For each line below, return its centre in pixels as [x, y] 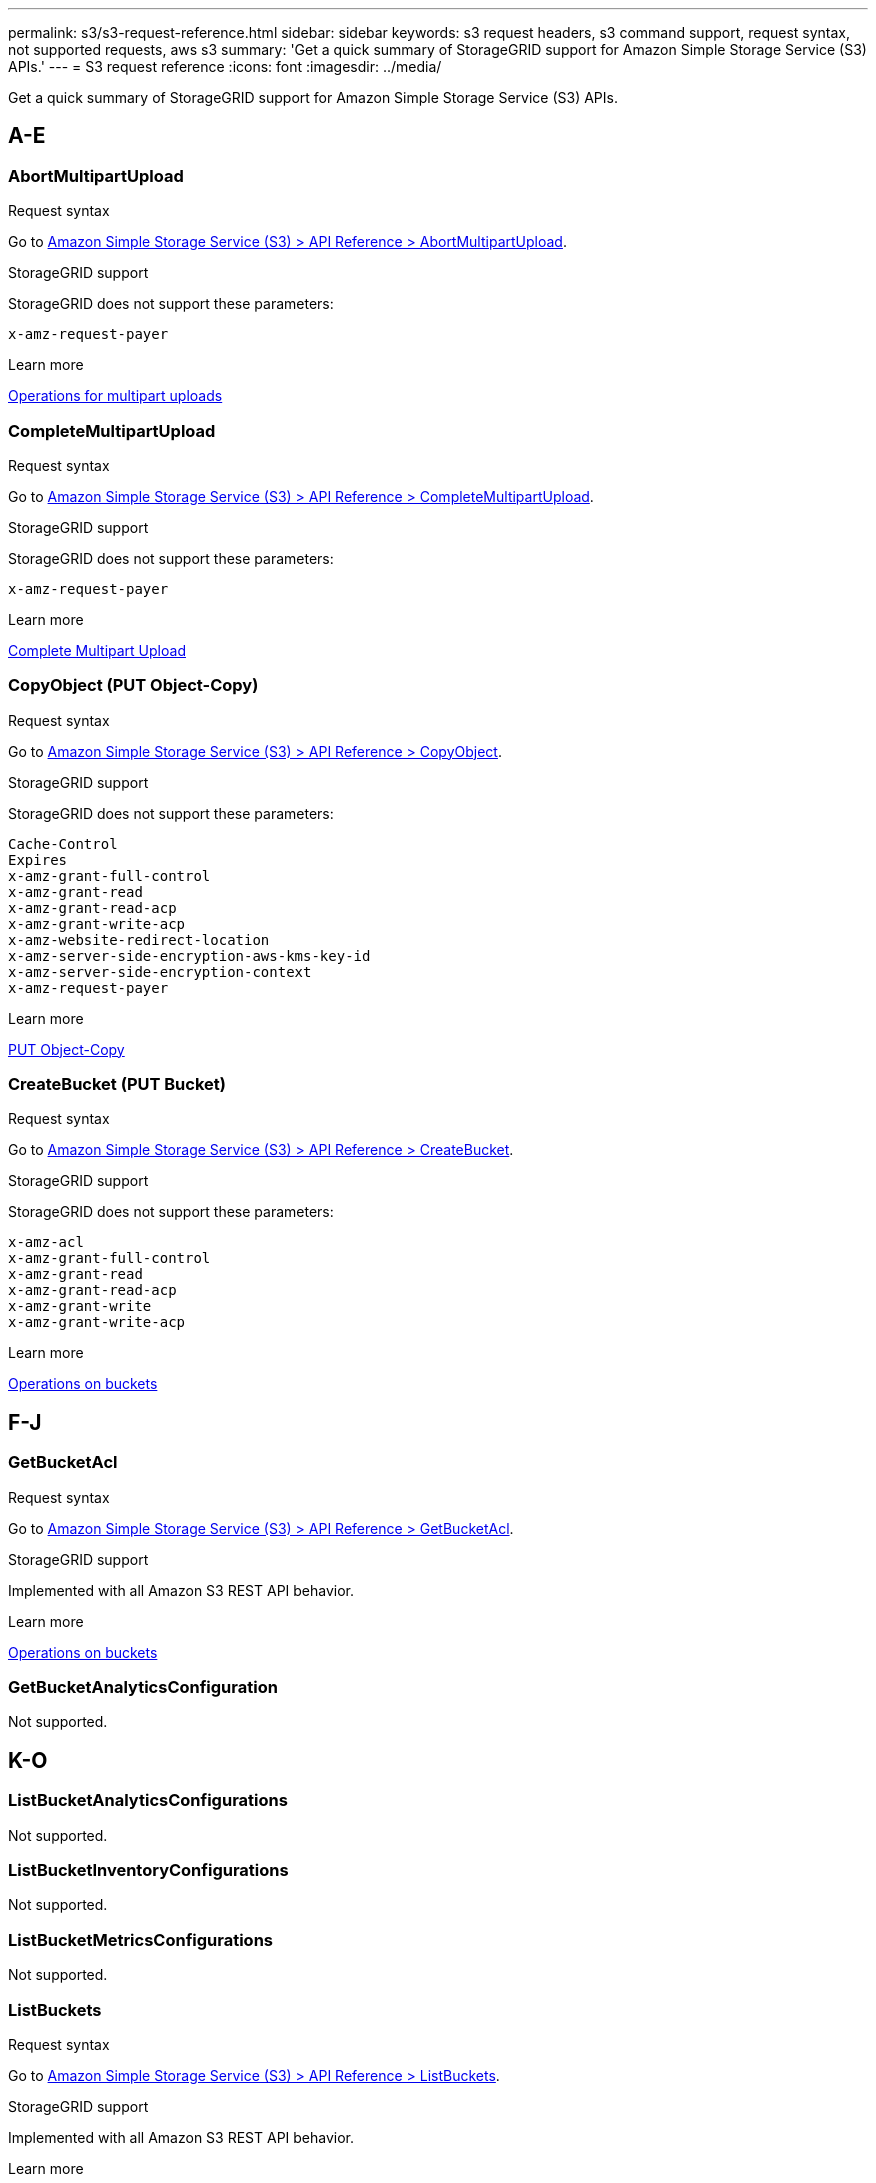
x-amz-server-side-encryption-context [160, 971]
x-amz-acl [46, 1242]
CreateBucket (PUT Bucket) [117, 1084]
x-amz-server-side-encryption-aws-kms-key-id [189, 955]
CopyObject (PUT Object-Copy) [133, 685]
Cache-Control [63, 843]
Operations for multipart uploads [115, 396]
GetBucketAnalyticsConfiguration [143, 1687]
